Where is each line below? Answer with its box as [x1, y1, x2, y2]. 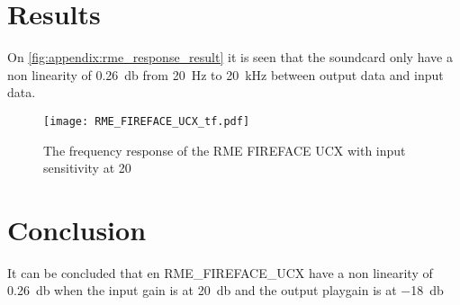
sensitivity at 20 [43, 158, 131, 177]
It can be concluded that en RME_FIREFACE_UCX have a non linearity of [7, 263, 433, 282]
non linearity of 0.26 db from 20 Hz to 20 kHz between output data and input [7, 65, 444, 84]
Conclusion [7, 211, 147, 247]
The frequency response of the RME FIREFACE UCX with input [43, 140, 406, 159]
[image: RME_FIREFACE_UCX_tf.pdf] [43, 114, 250, 128]
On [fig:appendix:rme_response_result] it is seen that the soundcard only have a [7, 48, 453, 67]
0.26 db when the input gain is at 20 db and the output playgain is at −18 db [7, 281, 444, 300]
